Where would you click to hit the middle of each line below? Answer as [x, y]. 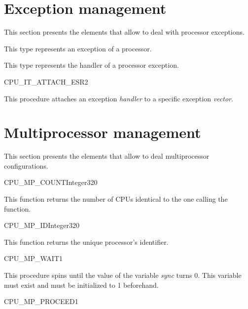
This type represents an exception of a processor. [78, 48]
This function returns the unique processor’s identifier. [86, 242]
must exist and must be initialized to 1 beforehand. [81, 285]
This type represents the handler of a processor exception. [91, 65]
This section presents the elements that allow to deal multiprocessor [107, 156]
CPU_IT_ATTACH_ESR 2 [46, 81]
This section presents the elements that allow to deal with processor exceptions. [124, 32]
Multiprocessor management [103, 132]
